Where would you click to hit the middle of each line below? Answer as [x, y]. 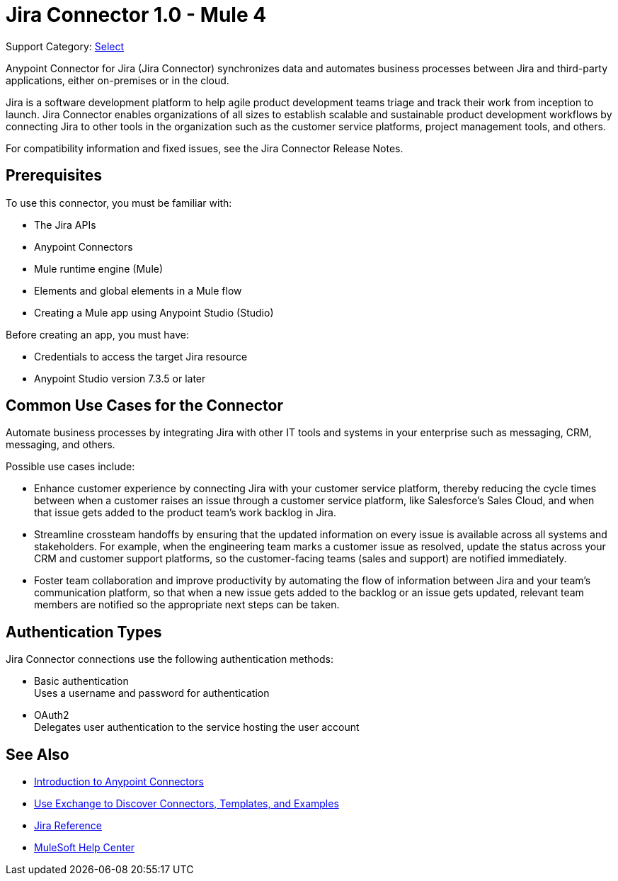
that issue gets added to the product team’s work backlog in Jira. [185, 513]
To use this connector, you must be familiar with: [119, 203]
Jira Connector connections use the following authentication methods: [170, 659]
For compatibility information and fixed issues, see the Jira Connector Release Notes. [205, 148]
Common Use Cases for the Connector [144, 406]
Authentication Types [84, 632]
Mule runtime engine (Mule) [99, 268]
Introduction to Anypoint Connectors [119, 782]
